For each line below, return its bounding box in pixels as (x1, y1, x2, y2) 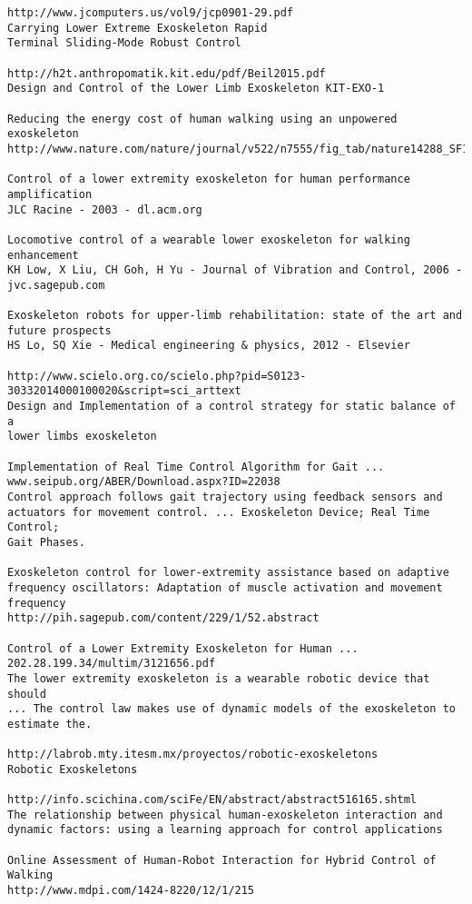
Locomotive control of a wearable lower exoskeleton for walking (7, 233, 410, 246)
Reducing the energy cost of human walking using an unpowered (7, 112, 398, 125)
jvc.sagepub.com (7, 278, 105, 292)
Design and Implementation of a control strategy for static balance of (7, 400, 456, 413)
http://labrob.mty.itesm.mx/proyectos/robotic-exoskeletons (7, 748, 379, 761)
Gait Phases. (7, 535, 85, 549)
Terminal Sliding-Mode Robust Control (7, 36, 241, 50)
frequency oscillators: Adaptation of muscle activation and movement (7, 581, 443, 594)
